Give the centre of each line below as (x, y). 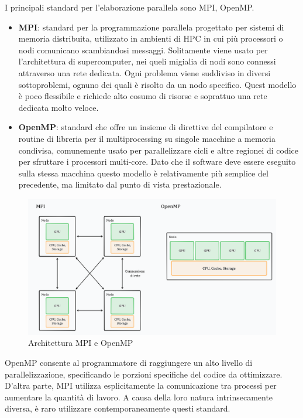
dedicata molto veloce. (58, 107)
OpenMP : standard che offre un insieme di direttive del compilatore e (146, 127)
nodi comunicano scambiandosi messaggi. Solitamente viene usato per (143, 50)
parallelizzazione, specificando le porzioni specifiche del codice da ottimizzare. (144, 374)
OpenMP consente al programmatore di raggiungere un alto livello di (129, 362)
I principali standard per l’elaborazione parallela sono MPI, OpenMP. (130, 7)
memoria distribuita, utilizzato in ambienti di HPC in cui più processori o (151, 38)
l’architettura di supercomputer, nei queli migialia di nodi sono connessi (147, 61)
